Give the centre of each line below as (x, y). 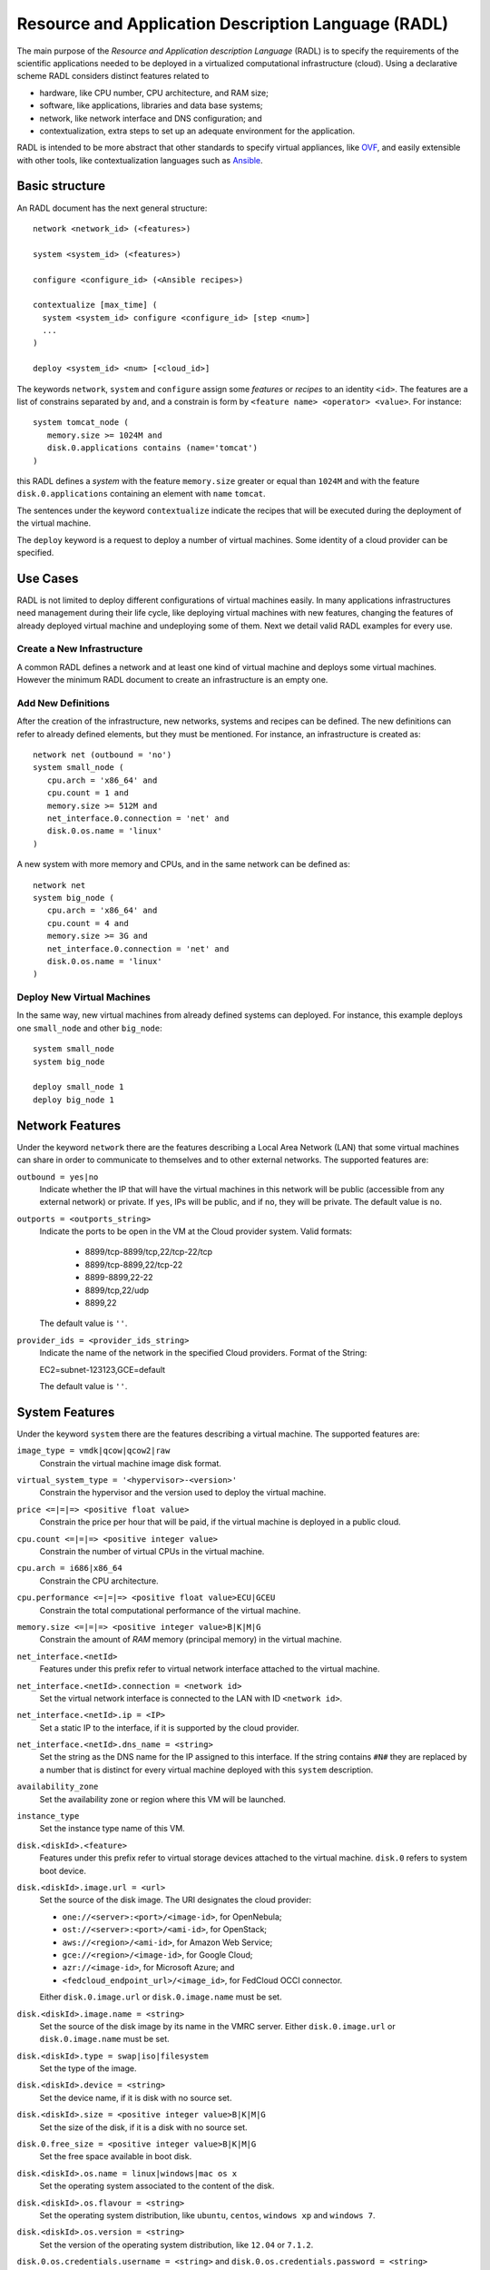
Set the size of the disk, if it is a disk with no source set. (144, 2127)
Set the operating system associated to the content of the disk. (157, 2186)
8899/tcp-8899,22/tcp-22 (134, 1264)
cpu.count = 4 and (88, 923)
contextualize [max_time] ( (95, 305)
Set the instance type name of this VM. (112, 1829)
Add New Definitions (64, 703)
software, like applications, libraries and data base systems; (151, 105)
